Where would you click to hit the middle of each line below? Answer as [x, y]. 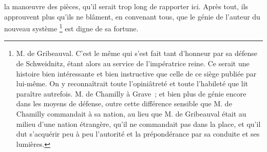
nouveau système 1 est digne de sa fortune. [71, 27]
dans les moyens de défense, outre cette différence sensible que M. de [124, 103]
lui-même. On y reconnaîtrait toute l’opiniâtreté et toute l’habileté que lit [132, 83]
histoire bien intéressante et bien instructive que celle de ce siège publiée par [136, 73]
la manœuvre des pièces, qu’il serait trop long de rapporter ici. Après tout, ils [126, 6]
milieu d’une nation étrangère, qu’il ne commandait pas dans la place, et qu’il [138, 123]
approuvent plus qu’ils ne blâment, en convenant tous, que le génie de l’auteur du [132, 16]
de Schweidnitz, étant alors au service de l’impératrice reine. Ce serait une [133, 63]
